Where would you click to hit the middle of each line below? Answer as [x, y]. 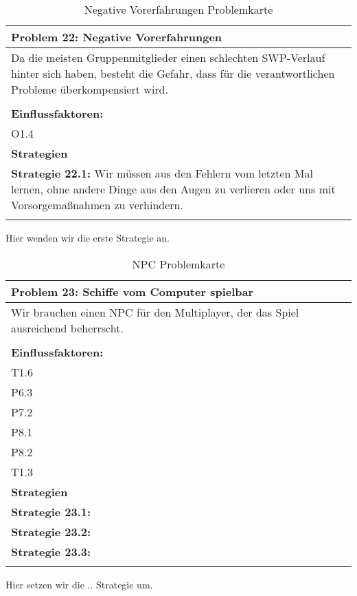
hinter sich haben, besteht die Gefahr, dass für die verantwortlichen [173, 73]
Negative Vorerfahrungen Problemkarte [178, 9]
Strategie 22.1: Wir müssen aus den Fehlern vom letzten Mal [162, 173]
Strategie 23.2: [51, 531]
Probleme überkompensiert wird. [90, 89]
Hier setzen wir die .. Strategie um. [79, 584]
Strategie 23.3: [51, 551]
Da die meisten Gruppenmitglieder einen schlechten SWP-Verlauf [168, 57]
